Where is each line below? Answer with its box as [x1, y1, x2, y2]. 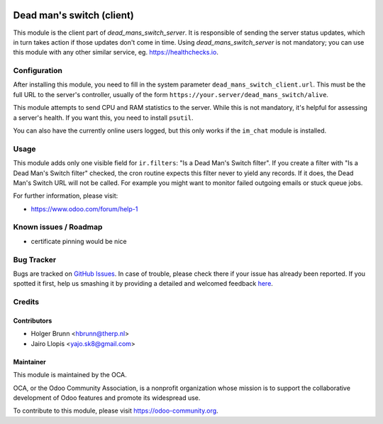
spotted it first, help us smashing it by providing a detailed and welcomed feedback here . [13, 279, 273, 288]
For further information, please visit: [13, 191, 118, 200]
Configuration [13, 66, 63, 76]
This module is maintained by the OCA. [13, 371, 127, 379]
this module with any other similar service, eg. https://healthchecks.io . [13, 48, 219, 57]
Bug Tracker [13, 255, 57, 264]
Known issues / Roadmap [13, 222, 103, 232]
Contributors [13, 316, 52, 325]
